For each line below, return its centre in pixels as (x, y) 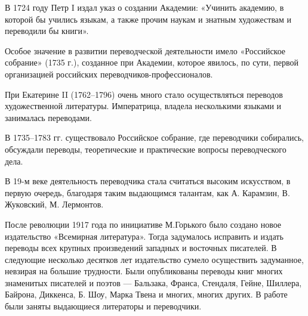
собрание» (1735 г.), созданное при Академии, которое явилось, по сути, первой (152, 62)
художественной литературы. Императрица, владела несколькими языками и (143, 106)
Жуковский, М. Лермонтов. (54, 204)
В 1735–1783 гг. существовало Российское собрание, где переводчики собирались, (155, 137)
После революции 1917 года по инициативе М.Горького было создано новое (143, 224)
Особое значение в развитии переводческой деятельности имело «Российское (145, 50)
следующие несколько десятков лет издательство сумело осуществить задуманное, (154, 259)
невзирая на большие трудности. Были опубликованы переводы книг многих (144, 271)
